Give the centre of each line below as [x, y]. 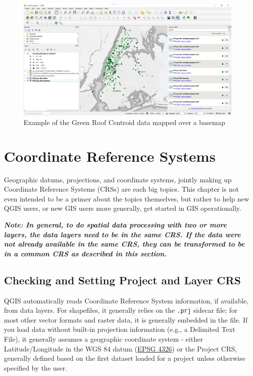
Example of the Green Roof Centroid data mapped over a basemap [124, 122]
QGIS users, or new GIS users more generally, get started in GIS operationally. [123, 208]
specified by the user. [36, 367]
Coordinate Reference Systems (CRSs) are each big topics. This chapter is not [121, 189]
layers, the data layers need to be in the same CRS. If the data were [123, 234]
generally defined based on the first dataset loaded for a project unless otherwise [125, 358]
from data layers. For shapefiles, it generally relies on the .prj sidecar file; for [121, 310]
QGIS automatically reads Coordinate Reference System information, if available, [126, 300]
